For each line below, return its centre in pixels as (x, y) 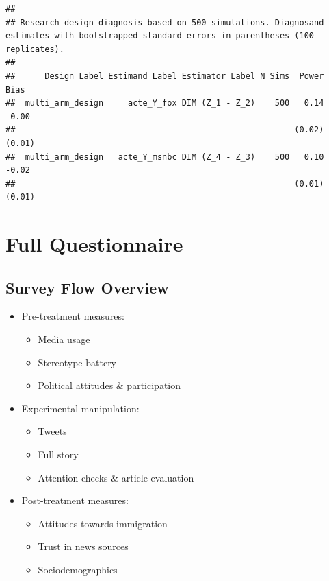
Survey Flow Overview (87, 287)
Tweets (52, 431)
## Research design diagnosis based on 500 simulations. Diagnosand (165, 22)
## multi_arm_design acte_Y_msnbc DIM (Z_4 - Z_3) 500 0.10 (165, 157)
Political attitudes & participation (109, 385)
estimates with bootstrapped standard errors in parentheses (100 (160, 36)
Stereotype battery (77, 362)
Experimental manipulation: (80, 408)
